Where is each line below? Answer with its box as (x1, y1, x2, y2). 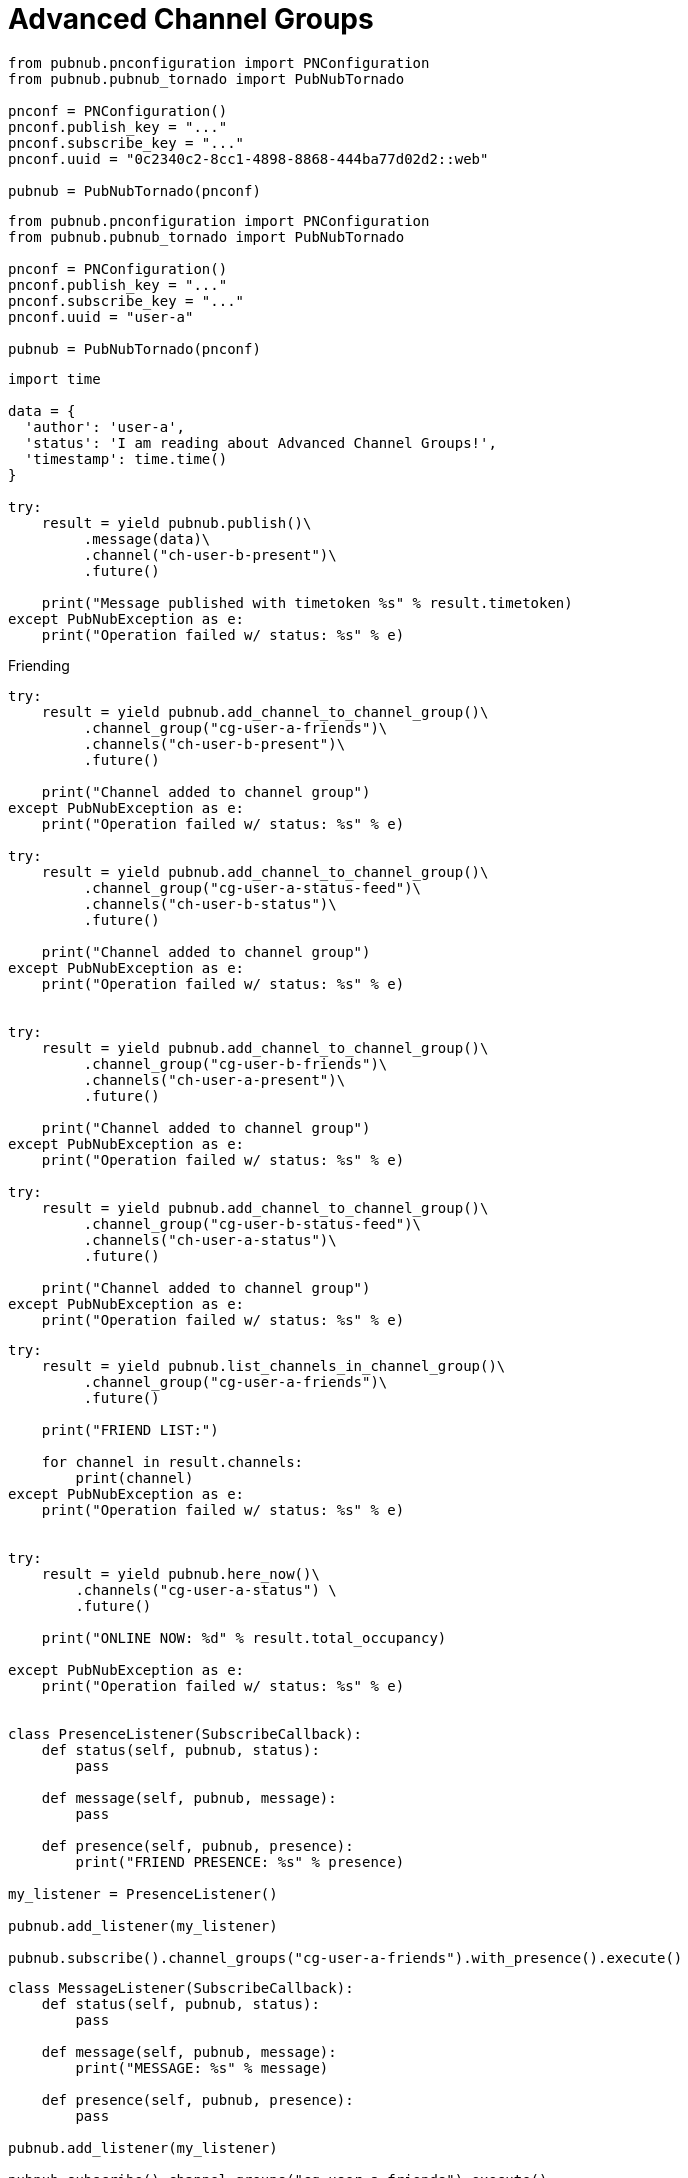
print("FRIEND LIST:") (41, 1421, 219, 1438)
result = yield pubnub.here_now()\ (41, 1565, 320, 1582)
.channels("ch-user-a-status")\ (83, 1231, 337, 1248)
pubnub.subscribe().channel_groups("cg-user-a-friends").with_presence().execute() (8, 1949, 683, 1966)
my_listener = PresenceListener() (8, 1885, 278, 1902)
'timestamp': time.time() (24, 450, 228, 467)
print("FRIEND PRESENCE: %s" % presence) (75, 1853, 405, 1870)
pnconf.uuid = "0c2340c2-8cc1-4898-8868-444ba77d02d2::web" (8, 150, 489, 167)
